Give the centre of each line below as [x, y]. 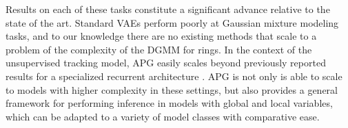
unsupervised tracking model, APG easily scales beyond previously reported [166, 63]
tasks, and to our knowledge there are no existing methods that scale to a [161, 36]
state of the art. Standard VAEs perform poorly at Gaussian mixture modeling [172, 22]
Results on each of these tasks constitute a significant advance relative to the [168, 9]
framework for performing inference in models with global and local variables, [169, 103]
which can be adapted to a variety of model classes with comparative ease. [163, 116]
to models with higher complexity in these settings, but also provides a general [172, 89]
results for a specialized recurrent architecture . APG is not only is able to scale [174, 76]
